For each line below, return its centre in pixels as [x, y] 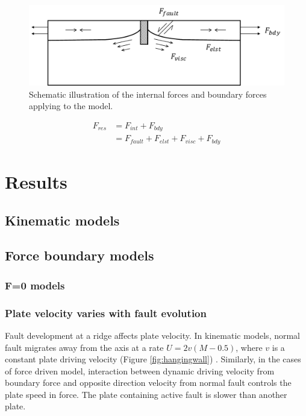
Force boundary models [80, 255]
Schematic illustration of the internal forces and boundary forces [148, 94]
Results [36, 182]
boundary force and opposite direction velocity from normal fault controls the [148, 383]
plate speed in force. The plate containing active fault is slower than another [146, 394]
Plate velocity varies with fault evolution [106, 313]
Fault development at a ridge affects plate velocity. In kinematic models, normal [153, 335]
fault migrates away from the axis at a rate [84, 347]
